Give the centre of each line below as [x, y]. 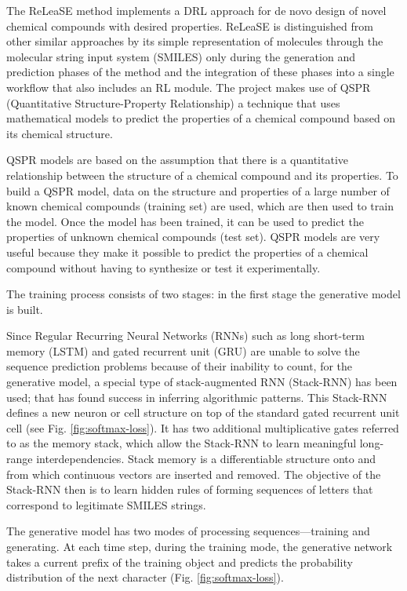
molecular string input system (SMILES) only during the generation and [181, 56]
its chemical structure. [60, 133]
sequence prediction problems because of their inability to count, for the [180, 366]
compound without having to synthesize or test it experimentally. [164, 267]
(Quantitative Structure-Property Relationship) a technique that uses [173, 102]
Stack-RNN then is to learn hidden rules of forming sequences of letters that [190, 489]
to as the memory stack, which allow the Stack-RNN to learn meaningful [182, 443]
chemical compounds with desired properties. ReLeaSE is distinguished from [190, 26]
